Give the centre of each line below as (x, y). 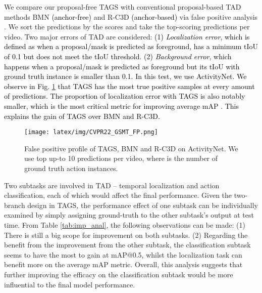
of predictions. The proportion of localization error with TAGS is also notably (125, 96)
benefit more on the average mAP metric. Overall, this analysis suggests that (123, 264)
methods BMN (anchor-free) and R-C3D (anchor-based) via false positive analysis (131, 16)
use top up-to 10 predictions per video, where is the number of (121, 158)
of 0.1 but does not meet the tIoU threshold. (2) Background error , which (118, 56)
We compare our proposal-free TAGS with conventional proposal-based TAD (123, 7)
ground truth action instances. (71, 168)
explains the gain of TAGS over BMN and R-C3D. (82, 116)
